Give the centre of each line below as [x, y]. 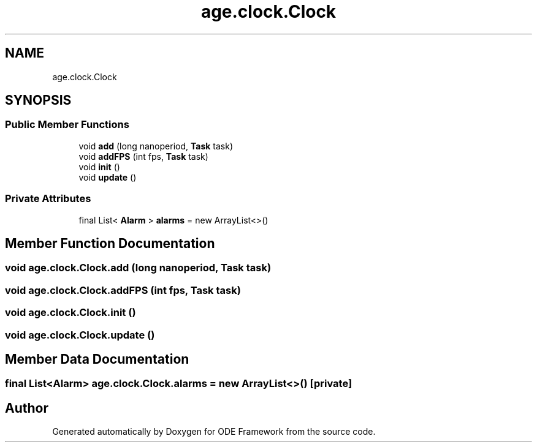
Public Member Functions [67, 125]
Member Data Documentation [97, 359]
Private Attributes [48, 199]
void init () [99, 167]
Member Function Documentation [110, 243]
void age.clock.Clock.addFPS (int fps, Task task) [123, 290]
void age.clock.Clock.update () [80, 335]
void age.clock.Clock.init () [70, 313]
